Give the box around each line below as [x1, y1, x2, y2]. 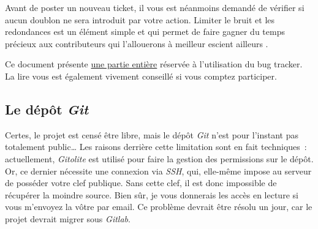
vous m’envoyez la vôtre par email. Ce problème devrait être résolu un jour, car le [5, 200, 312, 213]
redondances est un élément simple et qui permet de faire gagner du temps [5, 25, 285, 38]
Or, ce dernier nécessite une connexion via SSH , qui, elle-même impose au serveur [5, 164, 312, 177]
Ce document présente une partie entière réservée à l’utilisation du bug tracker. [5, 58, 303, 70]
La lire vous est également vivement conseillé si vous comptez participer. [5, 69, 277, 82]
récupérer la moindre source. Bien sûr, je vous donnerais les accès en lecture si [5, 188, 298, 201]
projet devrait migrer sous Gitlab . [5, 212, 131, 225]
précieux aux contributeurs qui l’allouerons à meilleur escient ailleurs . [5, 37, 268, 50]
